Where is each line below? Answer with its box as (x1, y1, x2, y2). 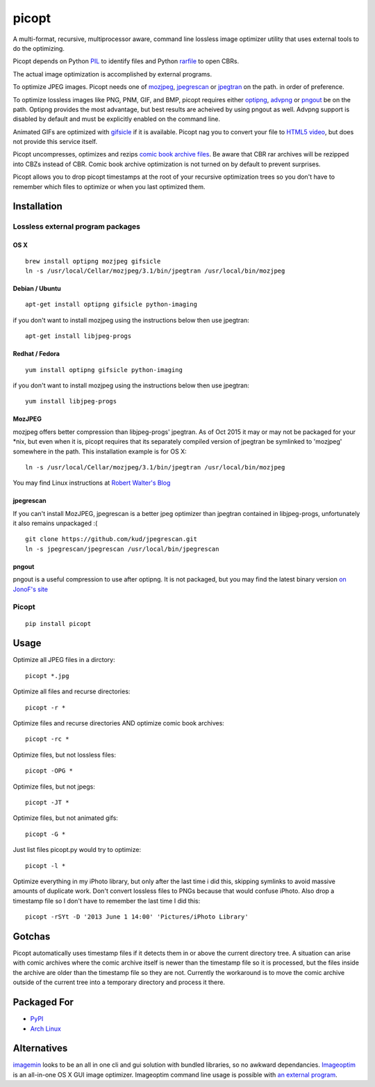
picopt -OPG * (25, 767, 73, 775)
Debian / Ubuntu (12, 284, 62, 292)
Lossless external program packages (12, 222, 140, 232)
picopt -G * (25, 830, 66, 838)
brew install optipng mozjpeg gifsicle (25, 257, 161, 265)
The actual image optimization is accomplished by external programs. (12, 70, 212, 78)
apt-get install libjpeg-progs (25, 332, 132, 340)
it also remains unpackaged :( (12, 519, 98, 528)
